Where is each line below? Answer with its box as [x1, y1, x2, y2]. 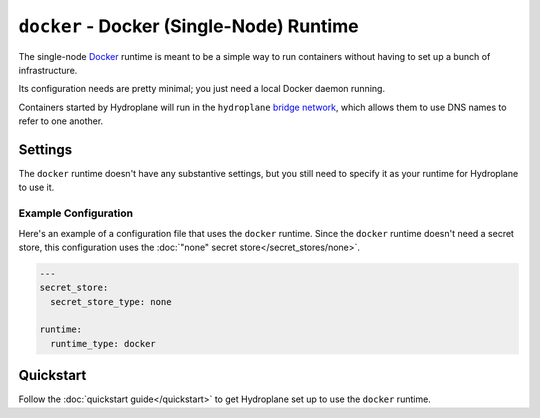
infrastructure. [18, 64, 78, 76]
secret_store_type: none [50, 296, 172, 307]
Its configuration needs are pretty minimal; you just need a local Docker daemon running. [18, 83, 385, 95]
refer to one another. [18, 115, 104, 127]
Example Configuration [18, 206, 134, 220]
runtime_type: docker [50, 338, 157, 349]
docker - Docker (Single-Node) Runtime [18, 15, 359, 37]
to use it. [18, 181, 55, 194]
